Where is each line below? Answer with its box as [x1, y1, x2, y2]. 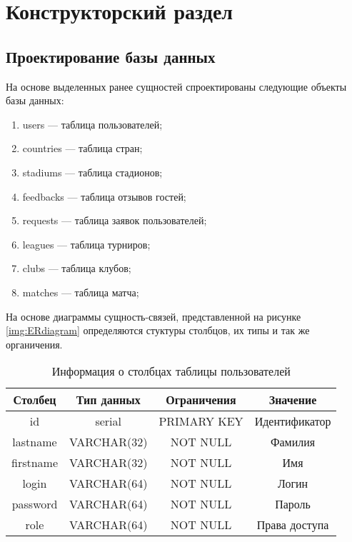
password [11, 496, 58, 513]
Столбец [13, 391, 56, 408]
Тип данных [76, 391, 141, 408]
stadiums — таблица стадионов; [22, 164, 163, 179]
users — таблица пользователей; [22, 116, 163, 131]
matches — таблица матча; [22, 284, 139, 299]
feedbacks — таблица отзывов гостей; [22, 189, 186, 204]
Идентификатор [254, 413, 331, 430]
